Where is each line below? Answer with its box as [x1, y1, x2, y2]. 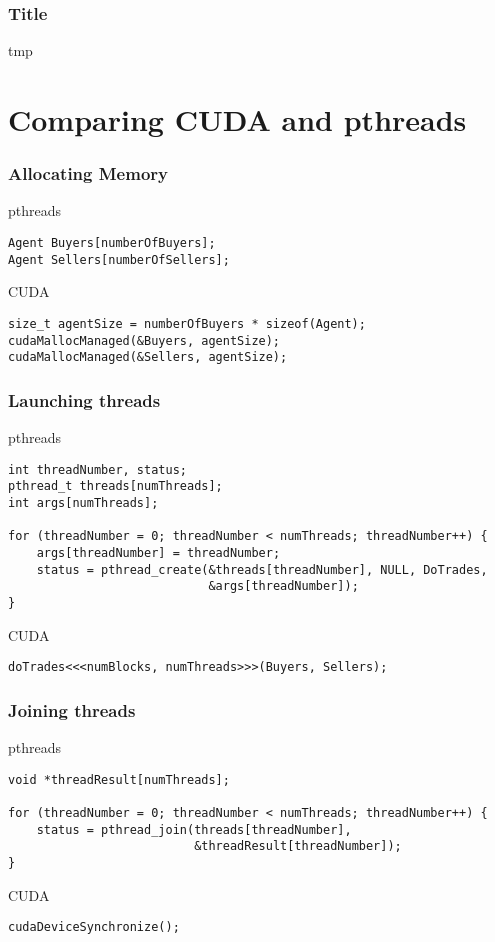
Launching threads [8, 387, 161, 412]
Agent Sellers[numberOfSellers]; [8, 252, 230, 267]
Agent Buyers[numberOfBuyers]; [8, 236, 216, 250]
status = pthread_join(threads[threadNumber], [36, 822, 352, 837]
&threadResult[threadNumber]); [194, 839, 402, 854]
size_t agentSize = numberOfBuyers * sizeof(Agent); [8, 316, 366, 331]
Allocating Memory [8, 161, 168, 186]
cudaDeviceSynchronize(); [8, 920, 180, 935]
